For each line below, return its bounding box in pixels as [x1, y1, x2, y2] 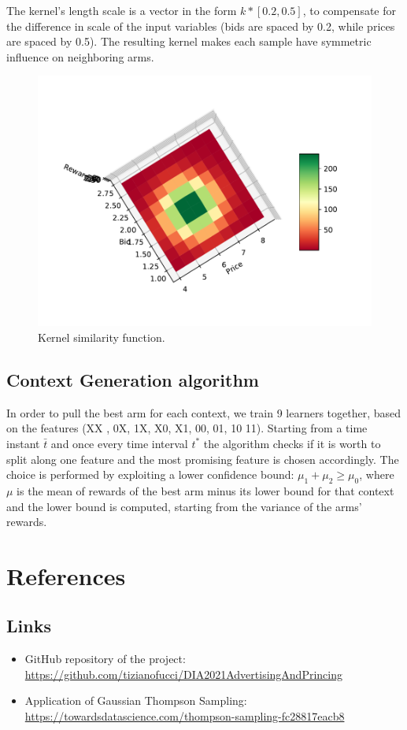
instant [6, 435, 40, 451]
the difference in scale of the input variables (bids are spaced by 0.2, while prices [6, 17, 395, 34]
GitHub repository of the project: [24, 650, 186, 667]
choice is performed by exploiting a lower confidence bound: [6, 466, 294, 483]
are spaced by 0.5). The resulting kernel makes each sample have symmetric [6, 33, 372, 50]
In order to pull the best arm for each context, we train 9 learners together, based [6, 404, 401, 421]
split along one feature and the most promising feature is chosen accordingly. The [6, 450, 399, 467]
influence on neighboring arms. [6, 48, 154, 65]
